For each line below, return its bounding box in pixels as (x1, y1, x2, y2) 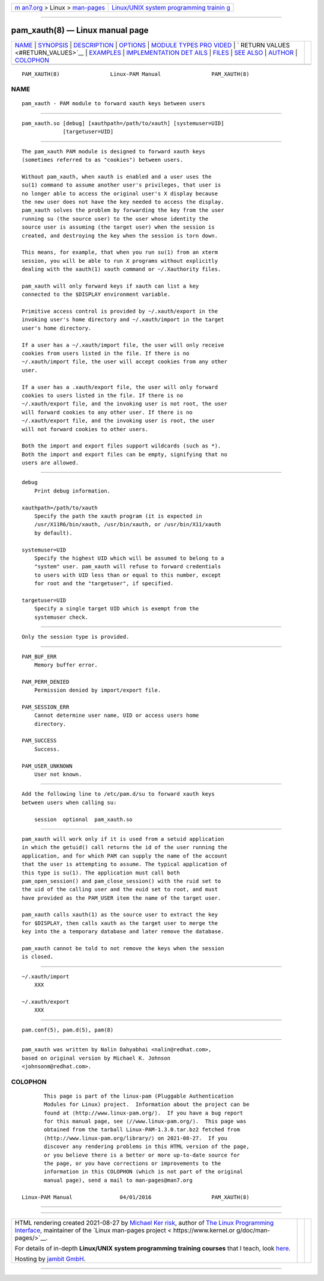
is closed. (22, 953, 54, 960)
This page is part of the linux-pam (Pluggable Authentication (44, 1092, 234, 1099)
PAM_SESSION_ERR (22, 704, 70, 710)
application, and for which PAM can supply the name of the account (22, 852, 227, 859)
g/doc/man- (236, 1226, 271, 1234)
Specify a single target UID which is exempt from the (34, 605, 199, 612)
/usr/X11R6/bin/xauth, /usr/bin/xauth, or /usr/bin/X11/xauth (34, 521, 221, 528)
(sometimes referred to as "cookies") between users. (22, 156, 183, 164)
